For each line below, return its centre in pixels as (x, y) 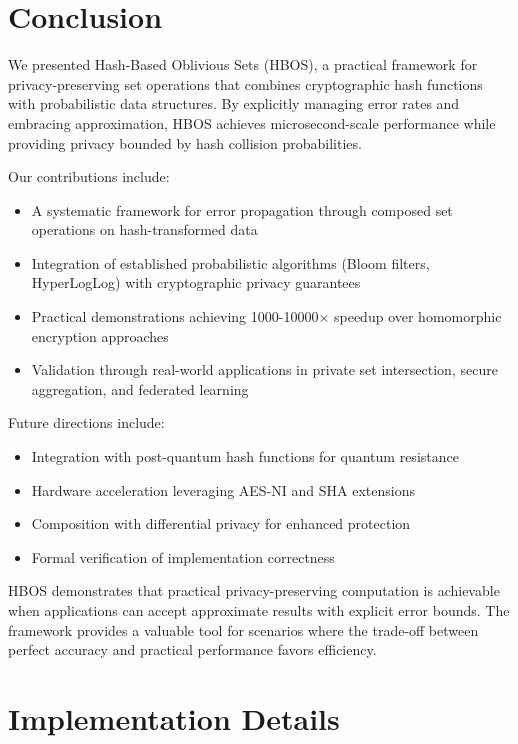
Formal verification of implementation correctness (183, 556)
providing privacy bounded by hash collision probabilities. (185, 142)
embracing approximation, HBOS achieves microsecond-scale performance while (252, 122)
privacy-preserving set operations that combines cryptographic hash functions (245, 83)
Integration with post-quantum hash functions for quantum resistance (245, 456)
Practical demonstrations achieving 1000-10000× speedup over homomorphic (266, 316)
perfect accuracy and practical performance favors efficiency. (192, 649)
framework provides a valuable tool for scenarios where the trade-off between (243, 629)
